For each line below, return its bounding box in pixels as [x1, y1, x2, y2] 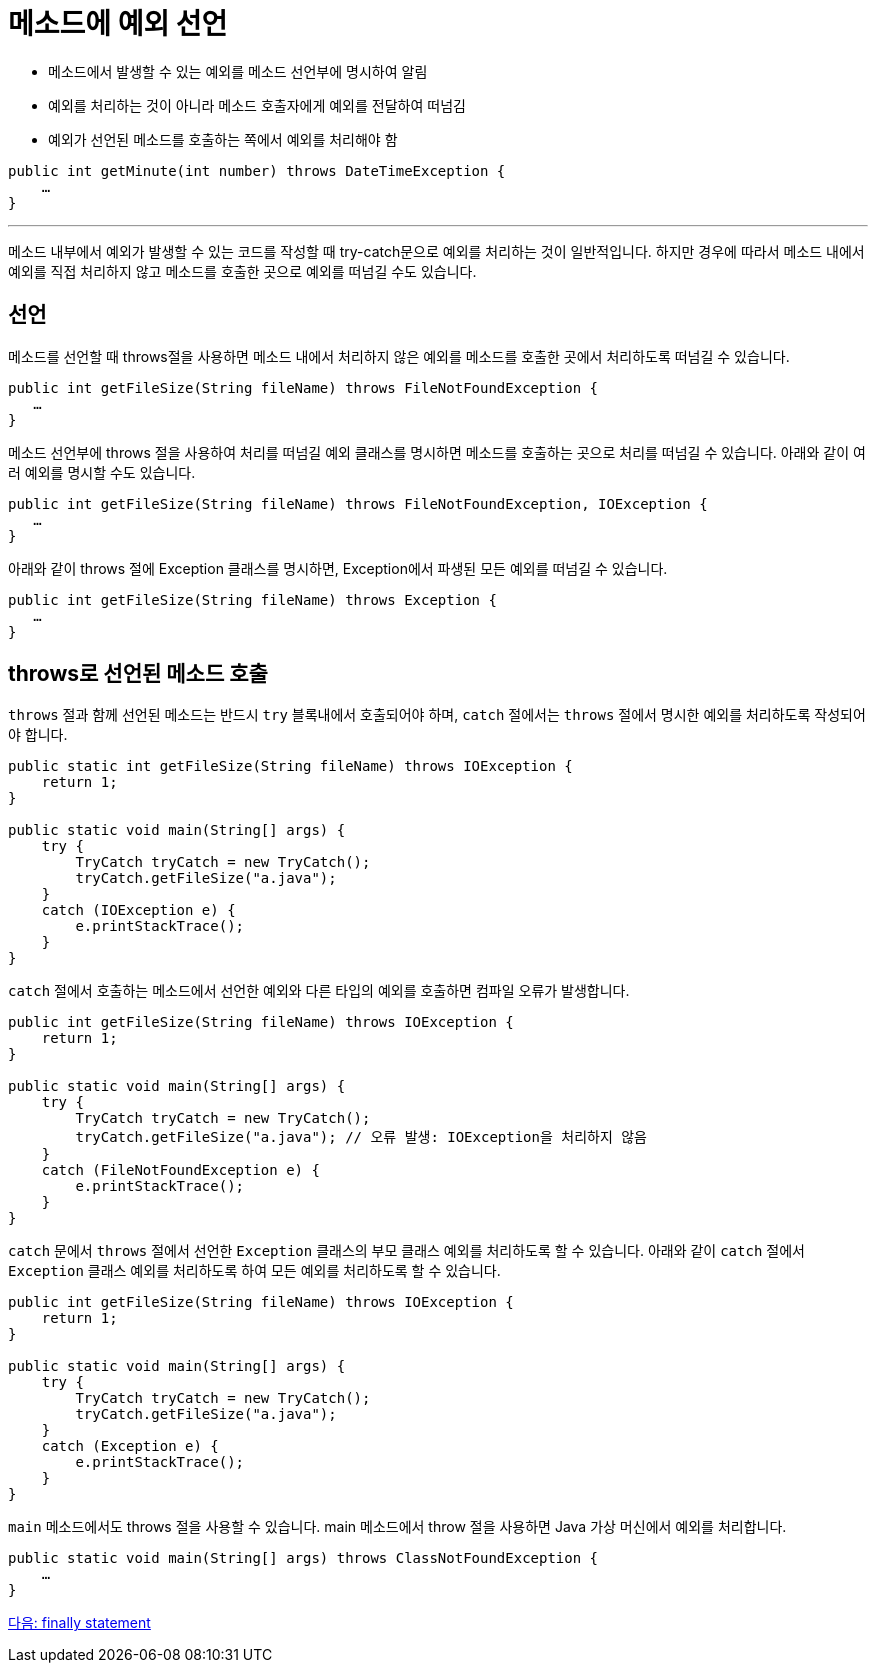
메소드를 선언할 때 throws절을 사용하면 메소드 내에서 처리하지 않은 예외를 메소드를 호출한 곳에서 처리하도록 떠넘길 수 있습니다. [8, 347, 790, 365]
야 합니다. [8, 726, 68, 744]
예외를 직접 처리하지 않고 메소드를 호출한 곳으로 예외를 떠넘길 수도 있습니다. [8, 262, 477, 280]
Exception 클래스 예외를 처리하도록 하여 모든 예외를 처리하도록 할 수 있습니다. [8, 1262, 501, 1280]
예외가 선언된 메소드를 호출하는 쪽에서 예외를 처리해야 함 [48, 130, 398, 148]
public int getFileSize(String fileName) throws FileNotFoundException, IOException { [8, 495, 708, 512]
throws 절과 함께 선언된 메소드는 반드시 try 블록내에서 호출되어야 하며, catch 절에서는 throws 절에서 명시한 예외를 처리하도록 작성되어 [8, 706, 866, 724]
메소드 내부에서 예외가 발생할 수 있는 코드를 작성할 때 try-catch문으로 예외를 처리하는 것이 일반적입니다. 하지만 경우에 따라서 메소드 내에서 [8, 242, 865, 260]
